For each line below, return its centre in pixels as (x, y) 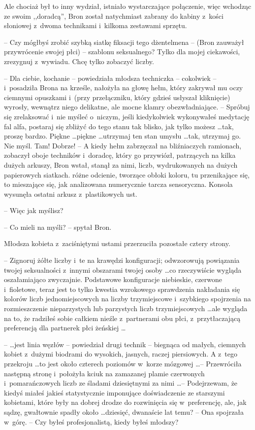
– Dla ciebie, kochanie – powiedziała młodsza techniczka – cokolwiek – (110, 78)
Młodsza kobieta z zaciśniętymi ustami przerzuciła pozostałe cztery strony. (117, 243)
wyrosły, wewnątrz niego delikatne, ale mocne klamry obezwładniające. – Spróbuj (127, 107)
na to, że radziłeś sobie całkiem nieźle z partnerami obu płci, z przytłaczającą (122, 318)
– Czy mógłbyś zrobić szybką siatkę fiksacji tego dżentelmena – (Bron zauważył (124, 42)
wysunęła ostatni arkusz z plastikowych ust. (71, 194)
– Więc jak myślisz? (34, 210)
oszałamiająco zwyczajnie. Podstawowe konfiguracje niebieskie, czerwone (113, 279)
